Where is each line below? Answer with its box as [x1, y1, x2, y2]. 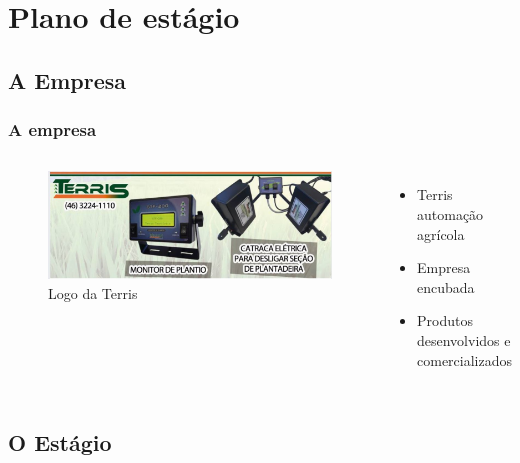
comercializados [417, 349, 512, 370]
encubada [417, 276, 475, 297]
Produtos [417, 310, 473, 331]
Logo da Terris [48, 282, 138, 303]
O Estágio [8, 426, 112, 457]
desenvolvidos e [417, 329, 511, 350]
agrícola [417, 223, 465, 244]
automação [417, 203, 484, 224]
